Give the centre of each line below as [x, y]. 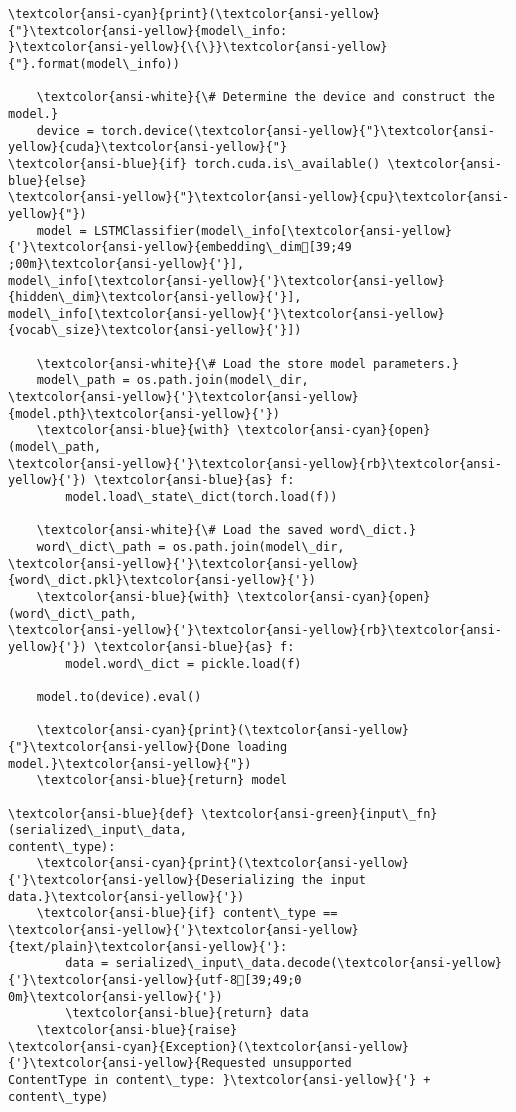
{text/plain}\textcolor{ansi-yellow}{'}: [148, 946]
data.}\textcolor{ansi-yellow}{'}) [126, 896]
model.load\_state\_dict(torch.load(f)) [201, 497]
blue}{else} [47, 180]
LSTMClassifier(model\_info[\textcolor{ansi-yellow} [272, 230]
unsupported [312, 1063]
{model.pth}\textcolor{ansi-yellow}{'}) [144, 413]
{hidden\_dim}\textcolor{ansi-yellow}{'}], [155, 297]
